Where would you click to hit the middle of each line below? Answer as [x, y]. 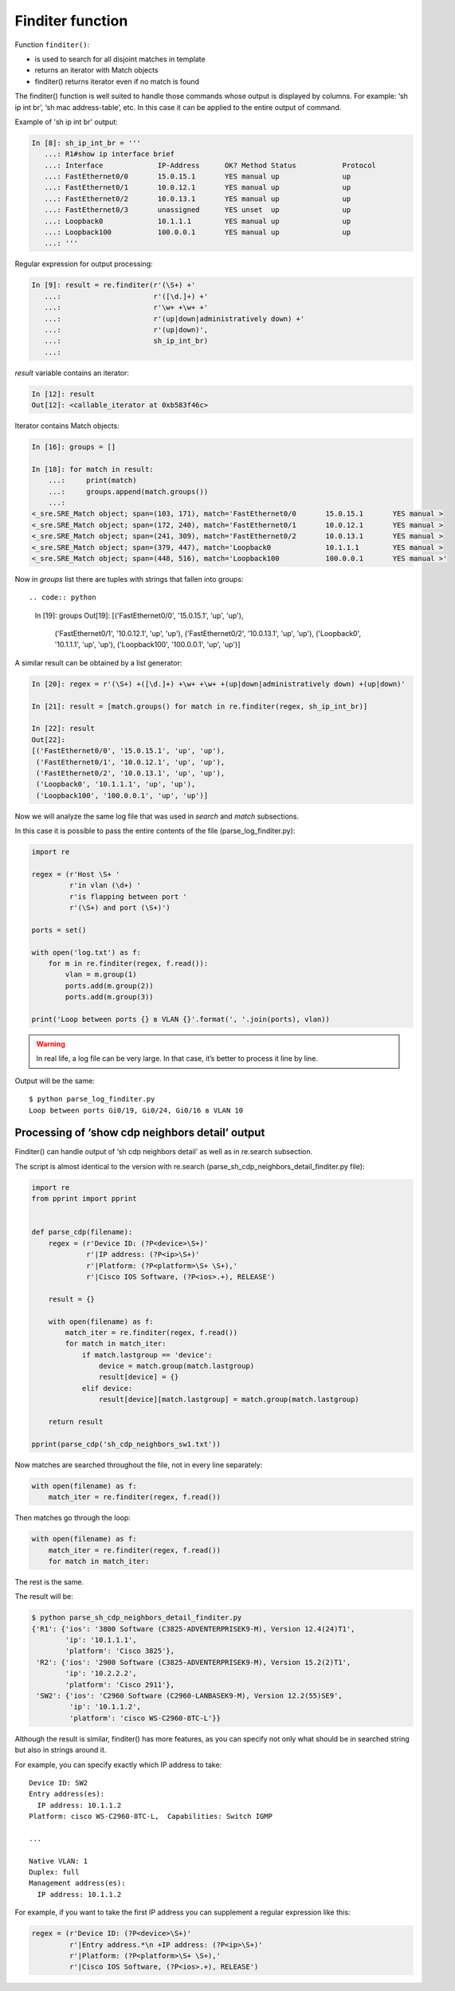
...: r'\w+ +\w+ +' [126, 308]
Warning [51, 1043]
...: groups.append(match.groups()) [128, 491]
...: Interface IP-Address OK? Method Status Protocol [210, 165]
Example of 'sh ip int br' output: [67, 122]
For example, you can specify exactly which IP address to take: [118, 1765]
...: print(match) [92, 481]
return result [76, 1422]
